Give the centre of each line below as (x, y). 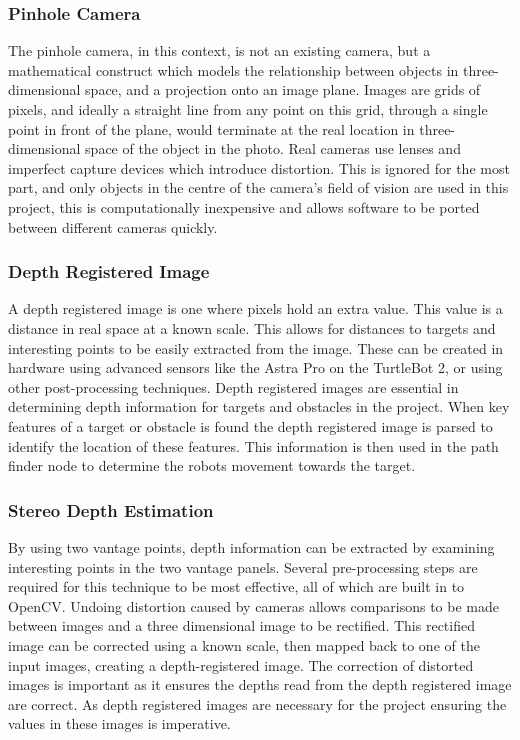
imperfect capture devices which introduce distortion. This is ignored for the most (259, 167)
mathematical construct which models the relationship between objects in (233, 69)
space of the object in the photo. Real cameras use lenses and (273, 148)
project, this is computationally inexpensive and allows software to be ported (244, 206)
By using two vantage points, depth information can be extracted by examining (251, 546)
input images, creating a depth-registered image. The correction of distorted (241, 664)
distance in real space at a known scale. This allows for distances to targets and (252, 327)
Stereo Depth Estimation (111, 509)
